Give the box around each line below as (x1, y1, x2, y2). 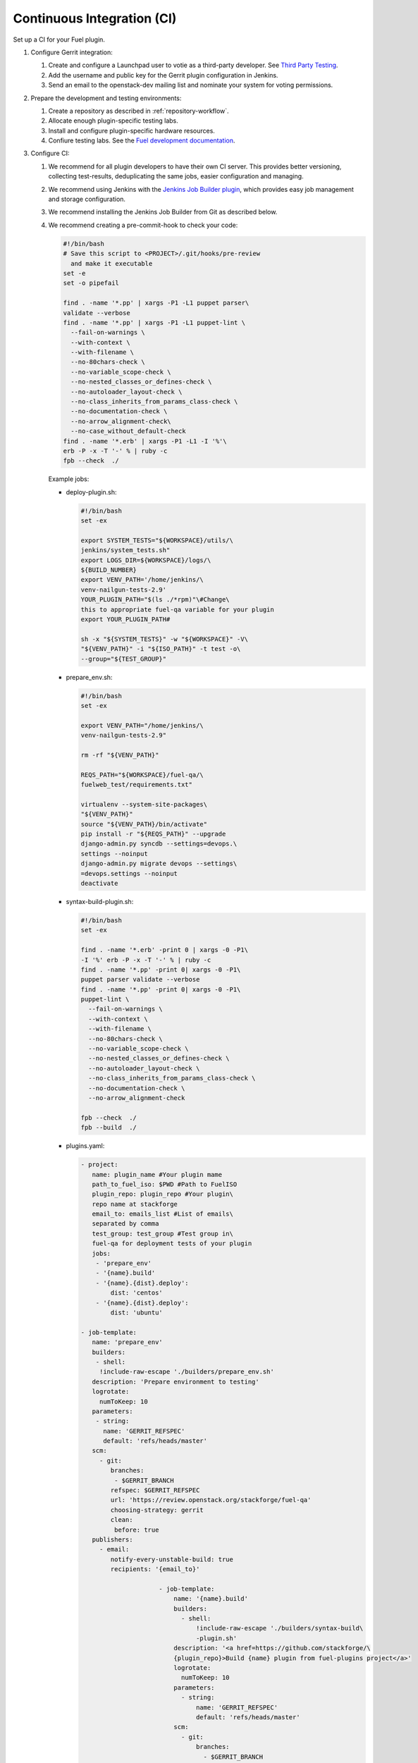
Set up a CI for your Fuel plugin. (13, 35, 106, 44)
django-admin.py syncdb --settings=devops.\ (80, 840, 238, 848)
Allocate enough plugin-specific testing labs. (48, 116, 179, 125)
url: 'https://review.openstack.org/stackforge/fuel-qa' (110, 1496, 312, 1504)
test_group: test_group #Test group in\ (92, 1229, 234, 1238)
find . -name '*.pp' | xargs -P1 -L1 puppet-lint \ (63, 318, 246, 327)
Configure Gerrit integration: (30, 48, 113, 56)
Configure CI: (30, 149, 70, 158)
